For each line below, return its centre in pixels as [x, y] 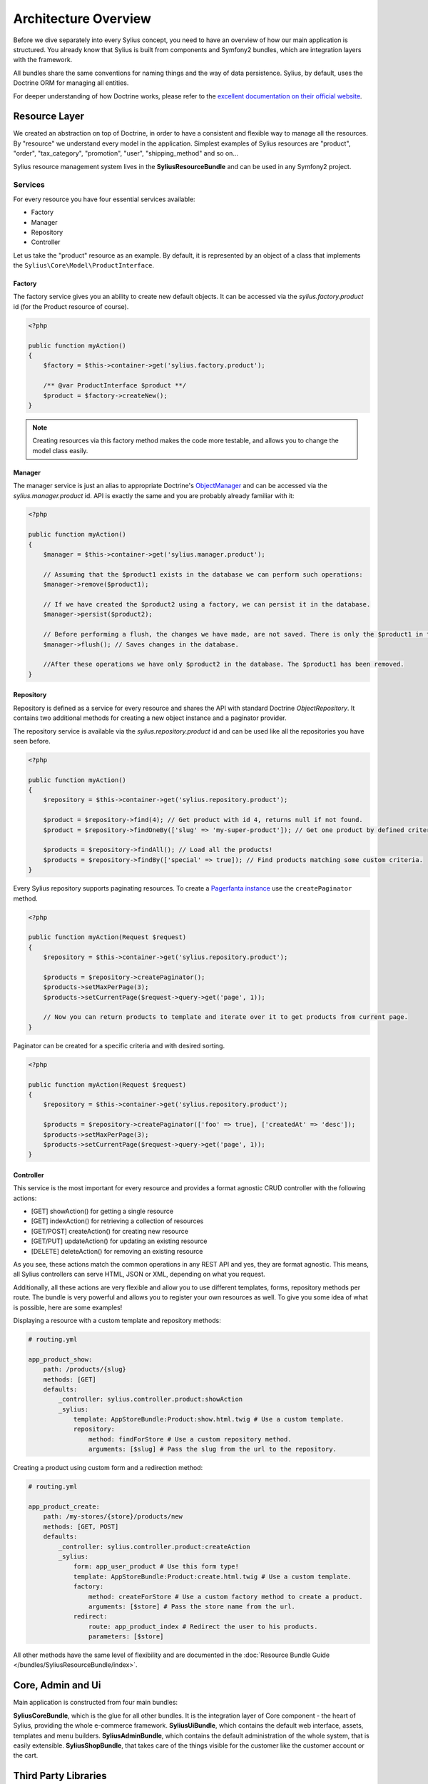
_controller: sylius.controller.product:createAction [154, 1546]
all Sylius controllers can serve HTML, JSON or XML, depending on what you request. [139, 1274]
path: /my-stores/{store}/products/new [113, 1517]
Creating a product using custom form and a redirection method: [108, 1468]
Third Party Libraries [60, 1776]
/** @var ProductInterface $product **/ [115, 386]
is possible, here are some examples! [68, 1307]
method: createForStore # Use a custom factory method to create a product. [225, 1596]
